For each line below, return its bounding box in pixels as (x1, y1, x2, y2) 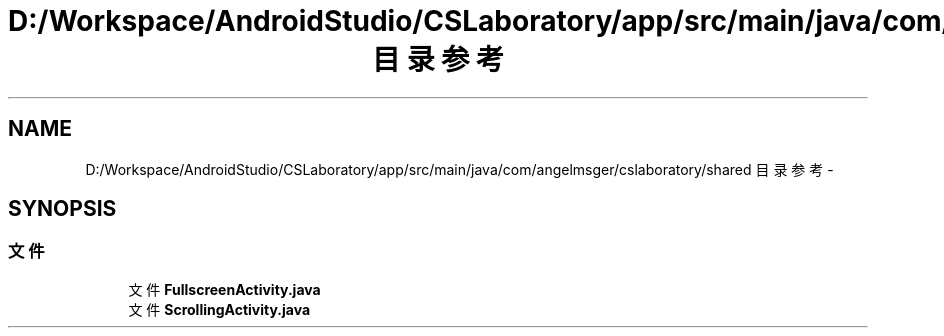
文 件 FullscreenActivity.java (128, 280, 321, 298)
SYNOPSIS (8, 196, 117, 222)
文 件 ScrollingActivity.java (128, 300, 311, 318)
